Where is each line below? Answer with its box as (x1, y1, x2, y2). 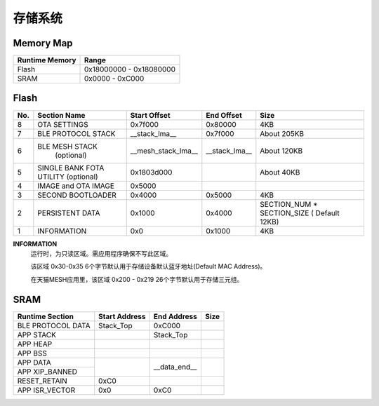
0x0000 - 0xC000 (84, 74, 145, 83)
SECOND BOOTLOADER (37, 190, 117, 200)
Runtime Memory (17, 55, 77, 65)
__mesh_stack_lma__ (130, 146, 198, 156)
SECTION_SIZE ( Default (260, 208, 340, 217)
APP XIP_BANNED (17, 367, 77, 377)
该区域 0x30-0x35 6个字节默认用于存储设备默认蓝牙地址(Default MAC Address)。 (30, 262, 267, 271)
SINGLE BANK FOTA (37, 163, 105, 172)
